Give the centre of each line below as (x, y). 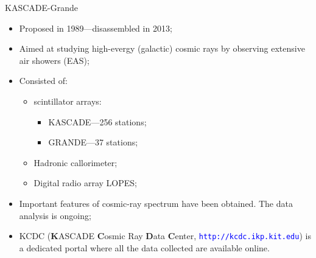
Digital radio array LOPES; (85, 183)
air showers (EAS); (54, 60)
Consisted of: (43, 81)
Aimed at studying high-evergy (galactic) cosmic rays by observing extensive (162, 48)
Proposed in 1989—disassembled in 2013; (96, 28)
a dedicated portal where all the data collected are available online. (144, 247)
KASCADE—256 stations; (97, 121)
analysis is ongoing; (55, 215)
